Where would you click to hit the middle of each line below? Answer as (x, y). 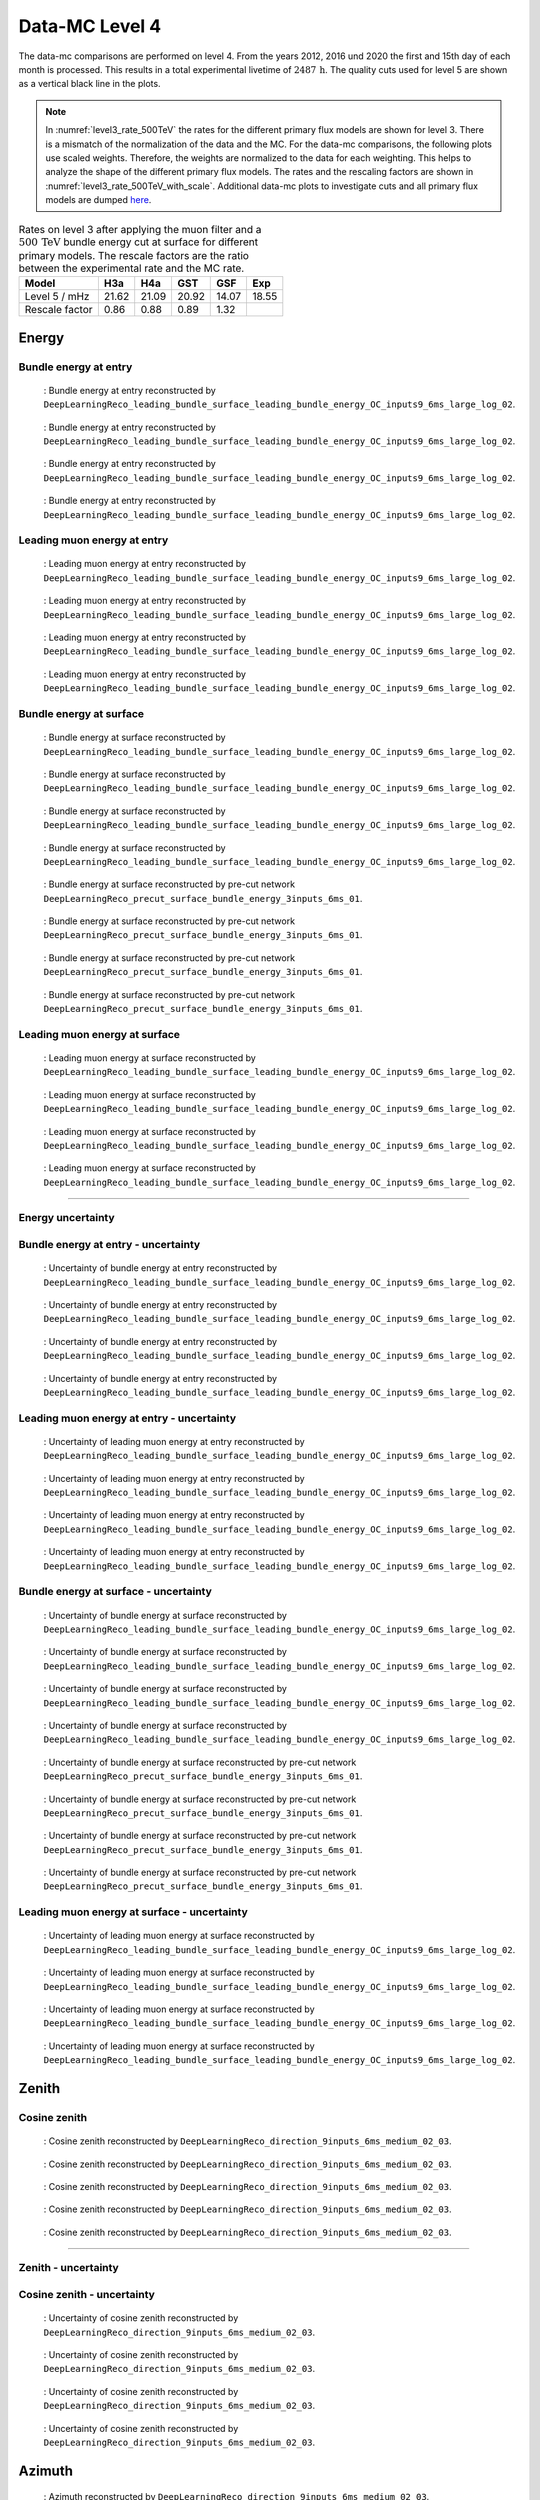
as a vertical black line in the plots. (89, 84)
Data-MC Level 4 (90, 26)
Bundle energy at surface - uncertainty (115, 1592)
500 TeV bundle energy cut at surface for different (138, 242)
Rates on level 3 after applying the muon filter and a (140, 229)
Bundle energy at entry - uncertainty (109, 1245)
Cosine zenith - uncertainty (86, 2295)
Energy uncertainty (66, 1218)
